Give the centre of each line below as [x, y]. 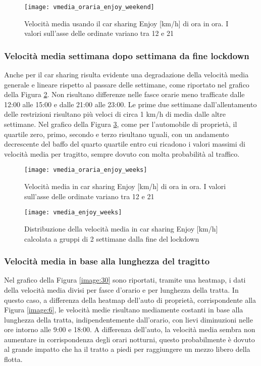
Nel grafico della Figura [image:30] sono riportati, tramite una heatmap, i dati [125, 280]
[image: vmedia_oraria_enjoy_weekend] [89, 7]
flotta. [13, 359]
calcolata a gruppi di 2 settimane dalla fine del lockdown [112, 238]
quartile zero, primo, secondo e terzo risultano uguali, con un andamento [117, 134]
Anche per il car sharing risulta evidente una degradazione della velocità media [126, 75]
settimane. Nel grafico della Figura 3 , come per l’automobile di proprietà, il [121, 124]
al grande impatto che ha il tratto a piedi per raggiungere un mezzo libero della [127, 349]
